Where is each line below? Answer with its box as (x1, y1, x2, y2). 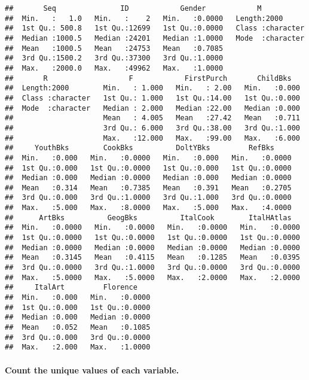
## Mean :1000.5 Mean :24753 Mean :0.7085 (5, 44, 224, 53)
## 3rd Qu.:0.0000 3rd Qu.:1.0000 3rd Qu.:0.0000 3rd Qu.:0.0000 (5, 263, 300, 272)
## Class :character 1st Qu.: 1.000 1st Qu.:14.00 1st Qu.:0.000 (5, 93, 300, 102)
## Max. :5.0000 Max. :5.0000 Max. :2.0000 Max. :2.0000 (5, 273, 300, 282)
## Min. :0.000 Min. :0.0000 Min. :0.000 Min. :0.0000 (5, 153, 292, 162)
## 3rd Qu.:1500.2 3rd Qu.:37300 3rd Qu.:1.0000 (5, 54, 224, 63)
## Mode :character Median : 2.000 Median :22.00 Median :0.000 (5, 104, 300, 113)
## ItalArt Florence (5, 283, 137, 292)
